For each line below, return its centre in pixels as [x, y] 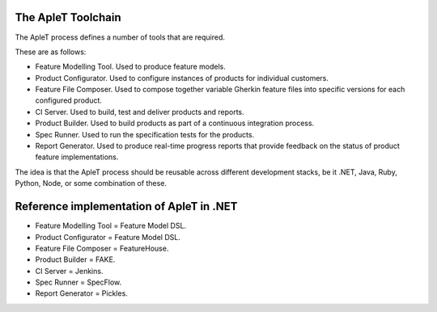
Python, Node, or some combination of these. [91, 183]
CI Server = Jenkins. [69, 271]
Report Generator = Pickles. [82, 293]
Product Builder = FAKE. [75, 259]
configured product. [69, 100]
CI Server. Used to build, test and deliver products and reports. [140, 112]
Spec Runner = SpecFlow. [78, 282]
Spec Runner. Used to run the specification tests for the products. [145, 134]
